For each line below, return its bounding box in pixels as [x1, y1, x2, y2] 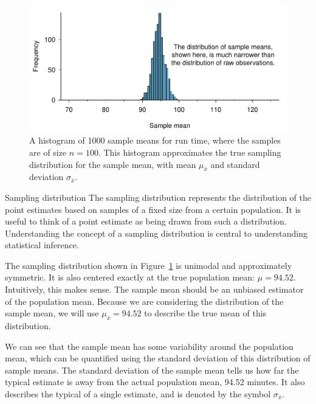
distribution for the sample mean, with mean [29, 158, 196, 170]
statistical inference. [5, 239, 79, 251]
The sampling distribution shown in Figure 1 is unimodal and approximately [5, 259, 292, 271]
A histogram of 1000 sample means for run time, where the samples [29, 134, 281, 147]
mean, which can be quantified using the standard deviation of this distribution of [5, 352, 311, 364]
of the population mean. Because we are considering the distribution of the [5, 294, 284, 307]
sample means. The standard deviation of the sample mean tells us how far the [5, 363, 299, 376]
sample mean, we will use [5, 307, 99, 319]
